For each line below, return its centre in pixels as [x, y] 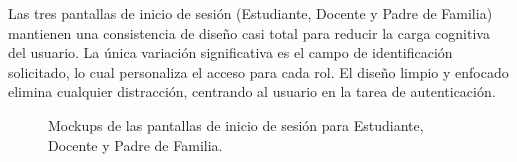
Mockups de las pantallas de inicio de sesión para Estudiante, [236, 124]
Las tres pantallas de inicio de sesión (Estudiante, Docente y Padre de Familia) [250, 13]
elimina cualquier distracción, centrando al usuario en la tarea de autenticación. [252, 91]
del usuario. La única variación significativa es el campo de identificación [230, 52]
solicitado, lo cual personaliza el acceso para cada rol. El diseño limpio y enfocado [258, 71]
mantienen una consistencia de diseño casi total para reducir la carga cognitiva [249, 32]
